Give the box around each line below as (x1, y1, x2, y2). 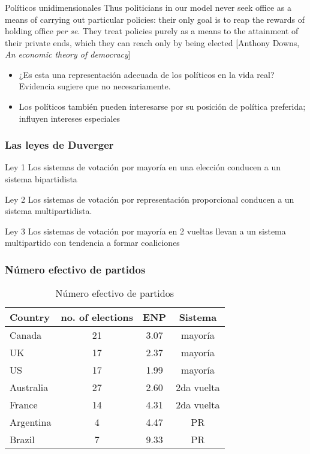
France (10, 398, 38, 412)
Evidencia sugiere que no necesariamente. (19, 80, 171, 92)
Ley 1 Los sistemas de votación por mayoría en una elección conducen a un (5, 161, 281, 173)
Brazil (10, 432, 35, 447)
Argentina (10, 415, 52, 429)
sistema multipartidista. (5, 205, 92, 217)
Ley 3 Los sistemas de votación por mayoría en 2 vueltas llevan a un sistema (5, 224, 286, 237)
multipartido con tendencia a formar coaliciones (5, 236, 180, 249)
